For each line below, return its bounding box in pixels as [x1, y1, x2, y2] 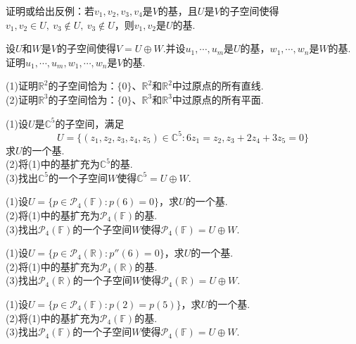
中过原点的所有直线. [172, 78, 264, 93]
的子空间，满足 [55, 116, 125, 130]
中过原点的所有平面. [172, 92, 264, 106]
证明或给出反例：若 [6, 4, 94, 18]
